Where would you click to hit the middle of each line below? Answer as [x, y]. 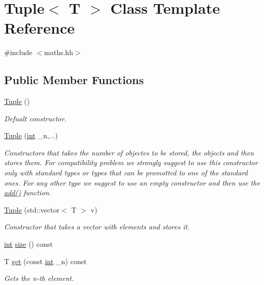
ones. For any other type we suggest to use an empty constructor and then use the [132, 182]
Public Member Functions [74, 80]
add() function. [28, 192]
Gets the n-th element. [39, 278]
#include [18, 52]
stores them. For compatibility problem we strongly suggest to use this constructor [131, 162]
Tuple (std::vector [32, 209]
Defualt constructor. [35, 118]
